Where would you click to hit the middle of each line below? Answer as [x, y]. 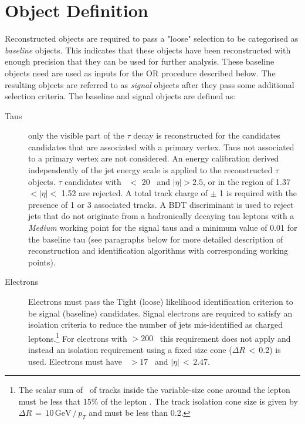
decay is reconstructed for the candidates [207, 135]
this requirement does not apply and [225, 338]
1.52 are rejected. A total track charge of [134, 193]
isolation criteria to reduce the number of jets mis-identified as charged [156, 324]
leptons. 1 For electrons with [78, 337]
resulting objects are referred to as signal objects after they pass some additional [150, 84]
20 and [156, 181]
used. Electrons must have [75, 361]
